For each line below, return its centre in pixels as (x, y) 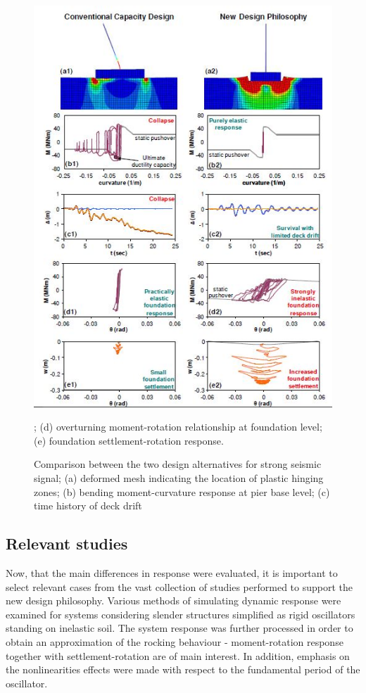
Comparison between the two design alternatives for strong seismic (178, 464)
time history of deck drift (88, 506)
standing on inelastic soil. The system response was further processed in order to (179, 628)
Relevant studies (67, 543)
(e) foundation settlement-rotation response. (129, 440)
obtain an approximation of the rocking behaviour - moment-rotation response (175, 641)
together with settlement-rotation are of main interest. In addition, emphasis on (178, 655)
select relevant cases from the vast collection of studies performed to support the (179, 586)
